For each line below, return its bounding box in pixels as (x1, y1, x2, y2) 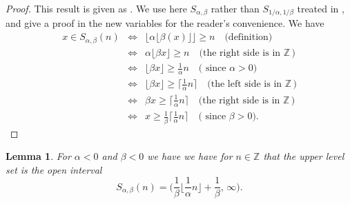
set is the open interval (6, 162, 102, 176)
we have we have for (147, 149, 233, 163)
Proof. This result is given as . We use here (6, 1, 187, 15)
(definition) (224, 32, 273, 43)
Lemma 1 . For (6, 149, 71, 163)
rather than (211, 1, 260, 15)
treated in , (297, 1, 344, 15)
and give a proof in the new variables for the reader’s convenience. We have (6, 16, 324, 30)
